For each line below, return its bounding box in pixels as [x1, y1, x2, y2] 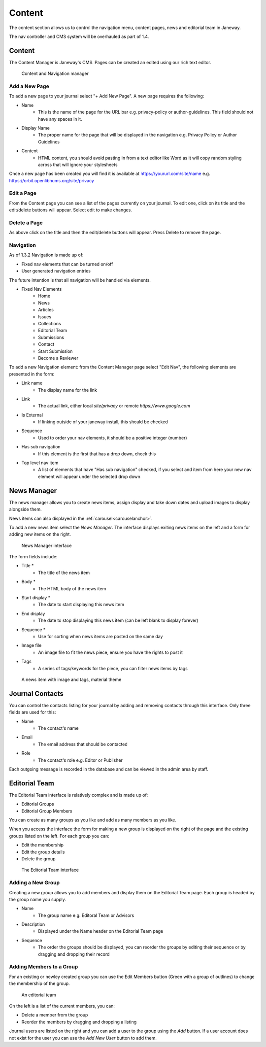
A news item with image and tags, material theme [21, 676, 122, 682]
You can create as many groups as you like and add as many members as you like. [9, 817, 177, 823]
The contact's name [38, 725, 79, 731]
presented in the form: [9, 371, 55, 377]
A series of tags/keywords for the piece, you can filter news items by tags [38, 665, 188, 671]
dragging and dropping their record [38, 951, 110, 957]
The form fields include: [9, 554, 58, 560]
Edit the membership [21, 842, 64, 848]
